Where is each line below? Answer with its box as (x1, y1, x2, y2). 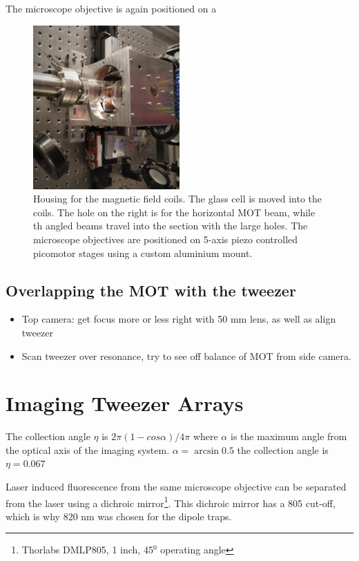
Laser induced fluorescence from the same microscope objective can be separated (6, 479, 347, 494)
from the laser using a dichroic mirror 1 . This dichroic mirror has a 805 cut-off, (6, 493, 336, 510)
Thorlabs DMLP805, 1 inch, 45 (21, 542, 153, 557)
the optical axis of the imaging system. (6, 442, 170, 457)
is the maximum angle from (230, 429, 347, 444)
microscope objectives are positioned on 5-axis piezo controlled (33, 231, 298, 246)
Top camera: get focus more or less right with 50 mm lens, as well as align (21, 312, 336, 326)
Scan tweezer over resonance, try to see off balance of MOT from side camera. (21, 348, 351, 363)
